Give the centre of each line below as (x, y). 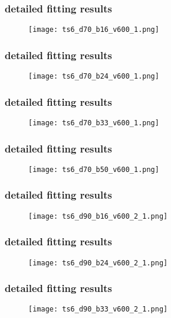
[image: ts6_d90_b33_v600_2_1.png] (98, 309)
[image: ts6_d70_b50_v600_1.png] (94, 169)
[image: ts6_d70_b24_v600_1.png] (94, 77)
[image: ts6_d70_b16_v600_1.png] (94, 30)
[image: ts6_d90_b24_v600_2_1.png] (98, 263)
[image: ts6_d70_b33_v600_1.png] (94, 123)
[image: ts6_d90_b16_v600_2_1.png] (98, 216)
